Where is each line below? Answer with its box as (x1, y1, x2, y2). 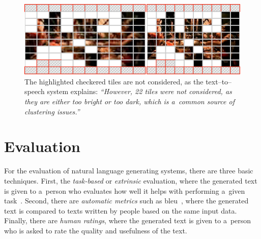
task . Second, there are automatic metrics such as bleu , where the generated (4, 195, 249, 206)
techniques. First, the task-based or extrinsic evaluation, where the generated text (4, 175, 257, 186)
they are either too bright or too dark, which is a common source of (24, 96, 235, 107)
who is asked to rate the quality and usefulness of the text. (4, 225, 187, 235)
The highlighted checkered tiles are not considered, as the (24, 76, 204, 86)
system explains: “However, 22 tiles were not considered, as (47, 86, 232, 97)
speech (24, 86, 45, 97)
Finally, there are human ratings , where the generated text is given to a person (4, 215, 251, 226)
